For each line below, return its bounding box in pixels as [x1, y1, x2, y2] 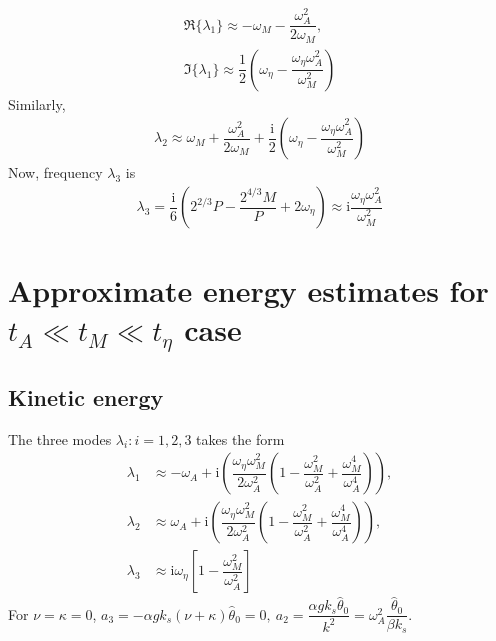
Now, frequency [8, 162, 103, 183]
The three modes [8, 428, 112, 449]
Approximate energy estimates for [8, 270, 489, 311]
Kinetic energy [8, 381, 164, 412]
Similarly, [8, 93, 66, 114]
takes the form [196, 428, 285, 449]
